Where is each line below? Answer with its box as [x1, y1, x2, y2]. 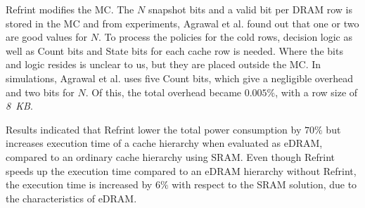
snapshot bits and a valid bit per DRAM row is [148, 2, 353, 16]
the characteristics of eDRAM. [6, 190, 137, 205]
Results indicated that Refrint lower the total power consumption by [6, 122, 302, 136]
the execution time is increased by [6, 177, 153, 192]
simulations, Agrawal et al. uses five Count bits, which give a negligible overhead [6, 70, 353, 85]
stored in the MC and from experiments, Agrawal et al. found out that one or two [6, 15, 359, 30]
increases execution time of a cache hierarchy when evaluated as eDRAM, [6, 136, 323, 150]
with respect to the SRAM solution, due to [172, 177, 357, 192]
